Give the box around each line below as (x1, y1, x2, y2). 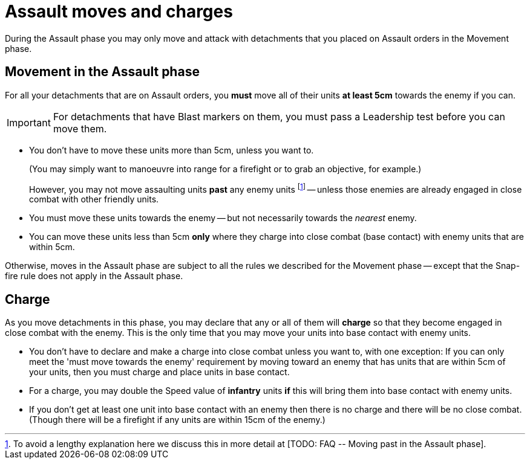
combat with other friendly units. (29, 194, 159, 205)
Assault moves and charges (5, 1, 233, 22)
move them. (53, 122, 107, 135)
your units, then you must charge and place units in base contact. (29, 367, 290, 378)
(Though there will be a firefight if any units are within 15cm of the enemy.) (29, 414, 326, 425)
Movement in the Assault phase (5, 64, 200, 80)
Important (7, 116, 51, 129)
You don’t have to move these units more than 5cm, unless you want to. (29, 144, 314, 155)
